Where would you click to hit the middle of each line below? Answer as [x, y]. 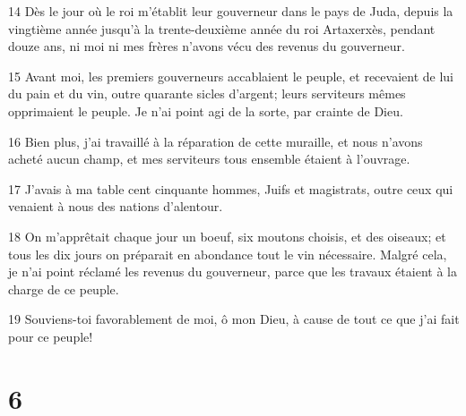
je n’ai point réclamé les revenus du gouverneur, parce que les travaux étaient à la [233, 272]
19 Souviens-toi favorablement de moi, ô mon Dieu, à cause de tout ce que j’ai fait [234, 319]
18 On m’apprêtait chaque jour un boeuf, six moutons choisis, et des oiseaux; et [227, 236]
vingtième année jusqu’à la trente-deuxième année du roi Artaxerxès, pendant [222, 28]
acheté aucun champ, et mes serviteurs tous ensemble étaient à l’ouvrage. [209, 159]
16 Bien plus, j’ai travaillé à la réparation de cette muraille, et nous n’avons [216, 141]
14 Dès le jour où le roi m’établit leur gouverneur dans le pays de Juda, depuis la [231, 11]
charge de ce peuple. [64, 289]
